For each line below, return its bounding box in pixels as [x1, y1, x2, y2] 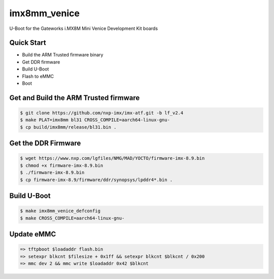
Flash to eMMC [22, 73, 54, 79]
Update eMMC [9, 230, 56, 238]
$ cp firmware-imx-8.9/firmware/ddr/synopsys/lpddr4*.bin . [20, 177, 173, 183]
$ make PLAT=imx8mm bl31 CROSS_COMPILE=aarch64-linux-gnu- [20, 117, 170, 123]
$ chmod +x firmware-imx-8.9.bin [20, 162, 104, 168]
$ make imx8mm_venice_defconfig [20, 208, 101, 214]
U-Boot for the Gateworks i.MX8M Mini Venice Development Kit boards [9, 25, 158, 31]
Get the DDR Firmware [9, 139, 81, 148]
